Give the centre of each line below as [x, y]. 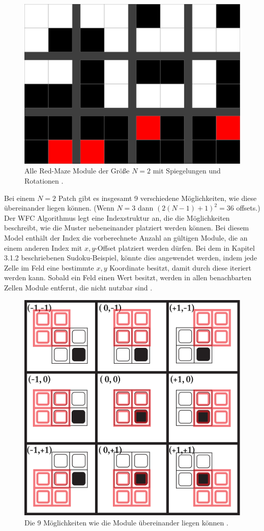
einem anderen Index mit [43, 247]
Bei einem [20, 198]
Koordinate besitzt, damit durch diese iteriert [181, 267]
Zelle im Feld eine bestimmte [49, 267]
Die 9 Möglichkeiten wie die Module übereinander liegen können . [126, 522]
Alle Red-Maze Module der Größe [77, 171]
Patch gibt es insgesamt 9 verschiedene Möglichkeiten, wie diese [157, 198]
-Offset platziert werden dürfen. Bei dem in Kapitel [175, 247]
